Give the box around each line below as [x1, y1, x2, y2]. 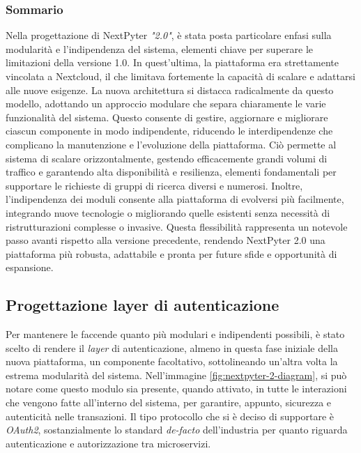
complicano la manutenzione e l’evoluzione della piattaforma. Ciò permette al [6, 137, 337, 151]
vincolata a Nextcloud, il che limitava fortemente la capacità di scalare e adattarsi [6, 69, 355, 83]
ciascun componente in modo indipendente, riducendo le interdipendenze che [6, 123, 333, 138]
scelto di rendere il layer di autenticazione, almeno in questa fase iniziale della [6, 340, 339, 355]
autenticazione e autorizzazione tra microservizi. [6, 436, 211, 450]
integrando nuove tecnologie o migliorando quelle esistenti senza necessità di [6, 205, 330, 220]
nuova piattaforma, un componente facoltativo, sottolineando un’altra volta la [6, 354, 338, 369]
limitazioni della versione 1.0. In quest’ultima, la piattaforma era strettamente [6, 55, 339, 70]
